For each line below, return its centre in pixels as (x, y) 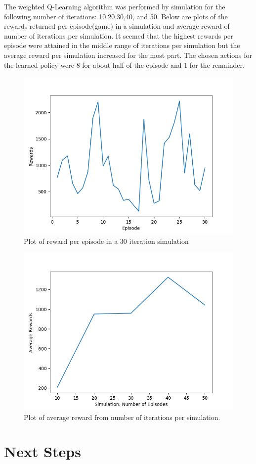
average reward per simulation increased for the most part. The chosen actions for (128, 55)
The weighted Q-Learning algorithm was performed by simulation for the (115, 6)
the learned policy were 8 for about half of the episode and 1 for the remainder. (124, 65)
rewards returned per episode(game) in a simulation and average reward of (117, 26)
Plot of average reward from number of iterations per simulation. (122, 417)
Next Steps (43, 451)
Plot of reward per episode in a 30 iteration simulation (106, 241)
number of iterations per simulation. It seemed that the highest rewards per (119, 35)
